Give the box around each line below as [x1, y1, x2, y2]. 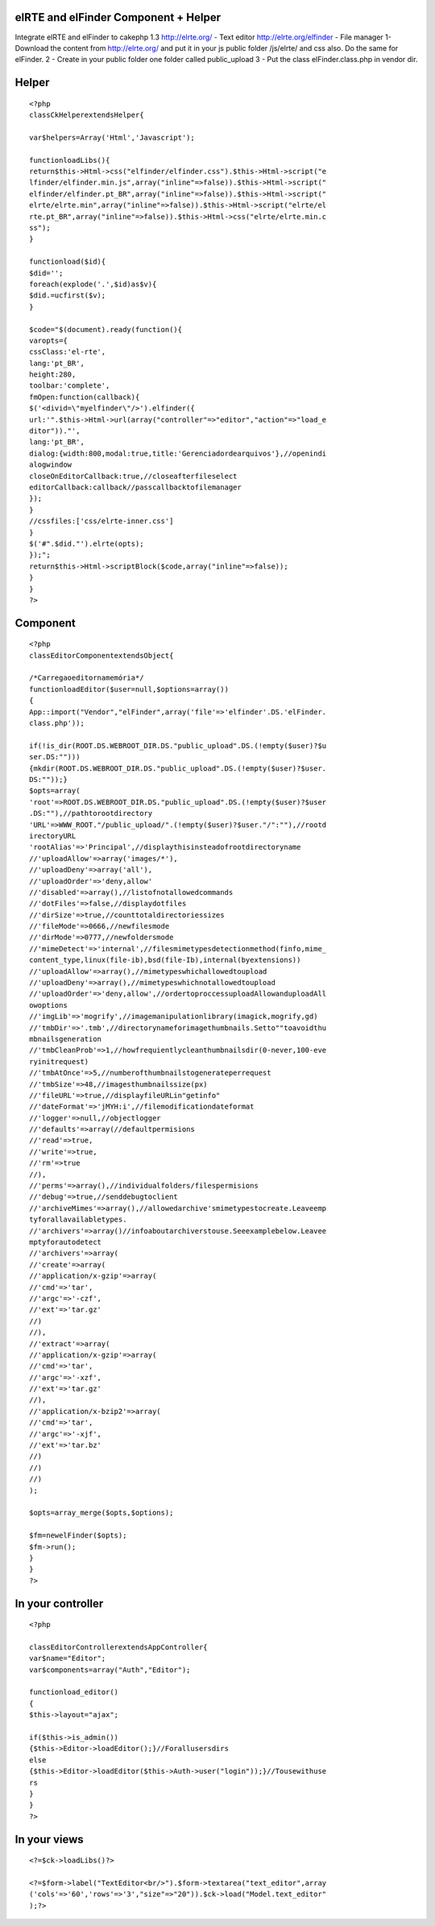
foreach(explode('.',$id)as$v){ [29, 279, 157, 289]
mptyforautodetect [29, 1238, 102, 1246]
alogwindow [29, 460, 72, 469]
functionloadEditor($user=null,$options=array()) [29, 684, 230, 693]
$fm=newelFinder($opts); [29, 1531, 127, 1540]
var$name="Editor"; [29, 1654, 106, 1663]
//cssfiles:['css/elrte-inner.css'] [29, 517, 174, 526]
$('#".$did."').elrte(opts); [29, 539, 144, 548]
